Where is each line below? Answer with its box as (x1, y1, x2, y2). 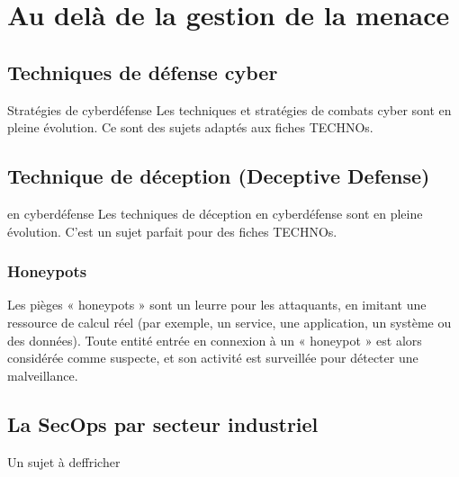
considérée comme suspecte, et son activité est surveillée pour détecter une (7, 348, 418, 367)
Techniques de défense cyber (7, 58, 278, 85)
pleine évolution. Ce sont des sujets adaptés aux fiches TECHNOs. (7, 118, 373, 137)
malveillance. (7, 365, 78, 384)
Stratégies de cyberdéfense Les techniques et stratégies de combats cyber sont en (7, 100, 452, 119)
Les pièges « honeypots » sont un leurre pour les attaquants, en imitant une (7, 295, 427, 314)
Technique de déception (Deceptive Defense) (7, 162, 430, 190)
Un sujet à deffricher (7, 452, 121, 471)
